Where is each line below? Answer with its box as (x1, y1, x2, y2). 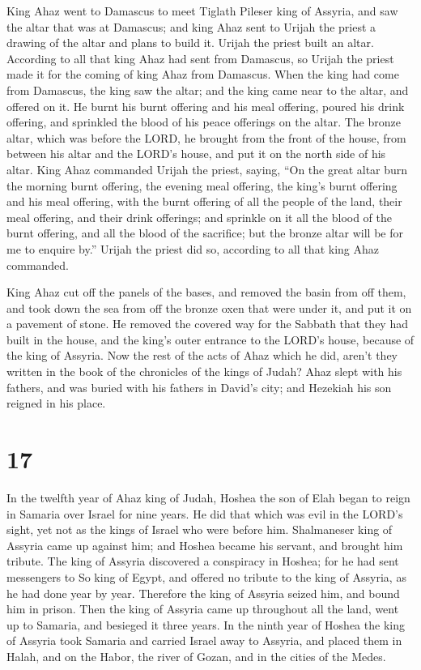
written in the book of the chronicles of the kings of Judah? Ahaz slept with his (6, 363, 402, 380)
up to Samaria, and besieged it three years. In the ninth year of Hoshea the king (6, 616, 405, 633)
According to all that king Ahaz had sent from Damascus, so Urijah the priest (6, 49, 394, 66)
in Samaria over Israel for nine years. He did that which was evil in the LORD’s (6, 505, 403, 522)
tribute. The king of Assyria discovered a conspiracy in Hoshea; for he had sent (6, 553, 399, 570)
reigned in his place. (6, 395, 106, 412)
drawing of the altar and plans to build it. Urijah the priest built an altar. (6, 34, 374, 51)
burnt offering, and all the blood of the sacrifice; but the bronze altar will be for (6, 224, 403, 241)
